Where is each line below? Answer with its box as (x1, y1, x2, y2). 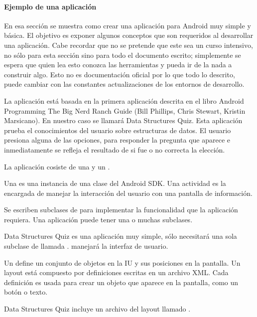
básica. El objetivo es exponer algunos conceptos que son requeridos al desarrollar (4, 30, 254, 40)
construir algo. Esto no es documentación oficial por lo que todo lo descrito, (4, 69, 235, 79)
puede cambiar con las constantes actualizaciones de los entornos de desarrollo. (4, 79, 245, 89)
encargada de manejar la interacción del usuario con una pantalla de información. (4, 187, 253, 198)
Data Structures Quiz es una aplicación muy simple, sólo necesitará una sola (4, 231, 237, 241)
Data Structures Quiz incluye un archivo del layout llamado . (4, 304, 191, 314)
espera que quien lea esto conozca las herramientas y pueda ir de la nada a (4, 59, 232, 70)
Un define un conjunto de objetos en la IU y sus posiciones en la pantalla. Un (4, 257, 241, 268)
